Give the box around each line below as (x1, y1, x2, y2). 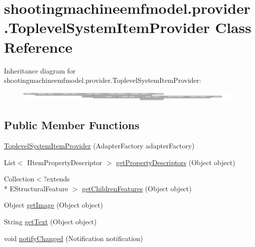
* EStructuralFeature (4, 183, 68, 193)
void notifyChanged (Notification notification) (4, 233, 143, 243)
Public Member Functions (4, 117, 139, 133)
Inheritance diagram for (4, 65, 76, 75)
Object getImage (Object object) (4, 200, 103, 210)
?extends (43, 174, 70, 184)
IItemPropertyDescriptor (27, 157, 102, 167)
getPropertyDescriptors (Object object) (116, 157, 235, 167)
